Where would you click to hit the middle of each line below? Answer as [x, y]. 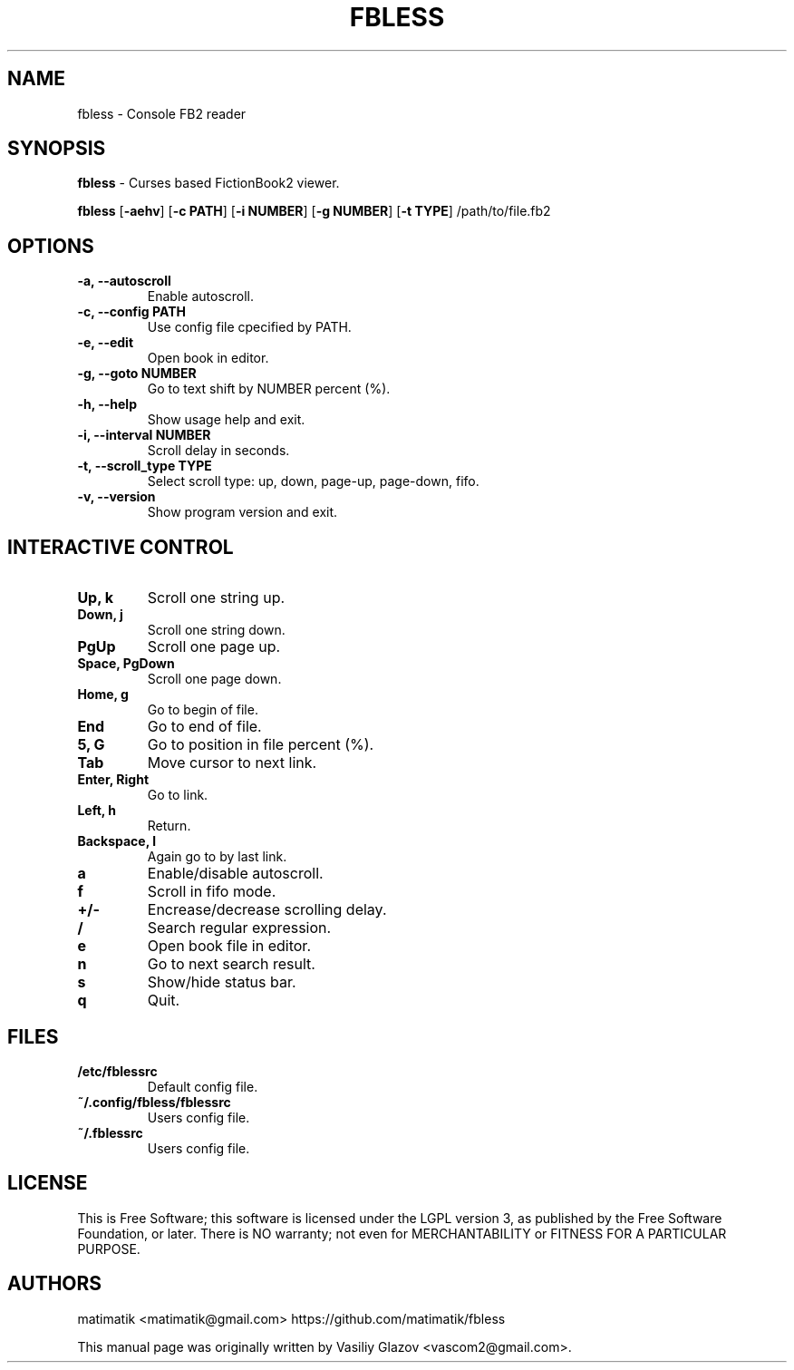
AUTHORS [55, 1284]
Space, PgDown [126, 664]
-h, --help [107, 404]
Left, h [97, 811]
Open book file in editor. [229, 946]
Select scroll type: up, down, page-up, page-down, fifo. [313, 481]
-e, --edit [106, 343]
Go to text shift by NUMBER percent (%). [269, 389]
